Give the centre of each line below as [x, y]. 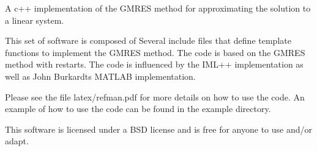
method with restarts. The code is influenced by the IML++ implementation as [154, 64]
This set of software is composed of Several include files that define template [148, 40]
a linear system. [35, 20]
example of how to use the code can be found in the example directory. [138, 109]
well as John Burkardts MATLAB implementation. [100, 76]
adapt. [17, 141]
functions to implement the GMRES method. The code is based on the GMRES [155, 52]
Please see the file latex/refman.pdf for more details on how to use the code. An [155, 97]
